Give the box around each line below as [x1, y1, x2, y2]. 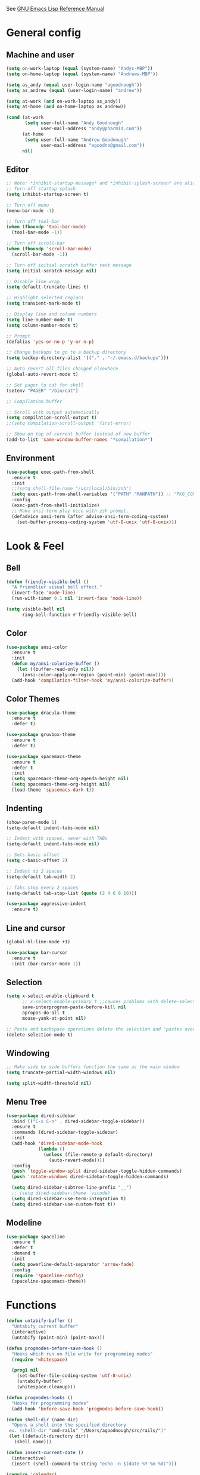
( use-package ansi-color [6, 644, 68, 650]
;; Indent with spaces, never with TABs [6, 836, 108, 842]
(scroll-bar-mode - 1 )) [11, 251, 68, 257]
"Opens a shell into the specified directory [11, 1422, 127, 1428]
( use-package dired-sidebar [6, 1112, 76, 1119]
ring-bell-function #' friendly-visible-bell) [21, 612, 137, 618]
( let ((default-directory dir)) [8, 1433, 89, 1439]
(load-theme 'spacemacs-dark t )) [11, 787, 95, 793]
